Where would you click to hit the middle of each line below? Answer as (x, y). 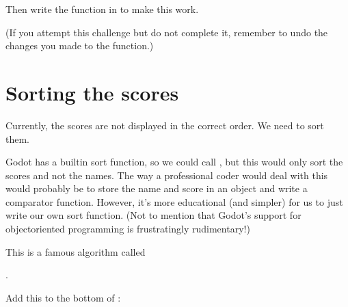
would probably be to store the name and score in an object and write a (157, 188)
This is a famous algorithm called (76, 251)
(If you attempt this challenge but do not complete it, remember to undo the (167, 32)
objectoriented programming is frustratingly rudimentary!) (128, 229)
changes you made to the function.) (80, 45)
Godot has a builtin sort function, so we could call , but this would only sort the (174, 162)
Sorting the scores (92, 92)
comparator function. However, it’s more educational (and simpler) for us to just (174, 201)
